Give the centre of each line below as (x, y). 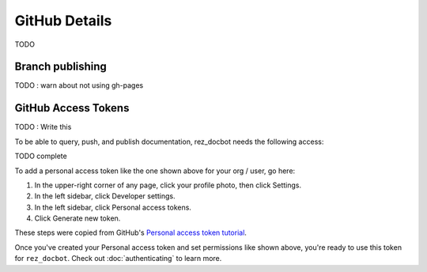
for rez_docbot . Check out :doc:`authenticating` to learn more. (118, 259)
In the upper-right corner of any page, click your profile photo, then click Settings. (168, 185)
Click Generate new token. (77, 218)
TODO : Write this (43, 127)
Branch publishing (60, 67)
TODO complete (41, 156)
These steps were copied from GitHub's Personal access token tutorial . (130, 232)
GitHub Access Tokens (72, 108)
